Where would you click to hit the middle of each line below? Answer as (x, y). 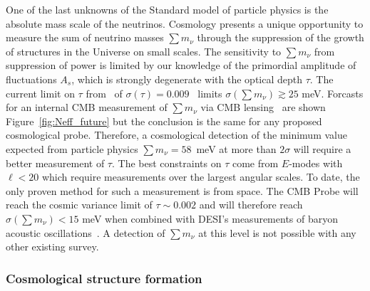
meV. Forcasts (333, 93)
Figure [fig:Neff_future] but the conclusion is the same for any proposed (164, 121)
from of (104, 93)
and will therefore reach (251, 205)
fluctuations (31, 79)
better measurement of (55, 163)
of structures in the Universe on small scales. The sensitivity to (144, 51)
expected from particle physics (72, 148)
